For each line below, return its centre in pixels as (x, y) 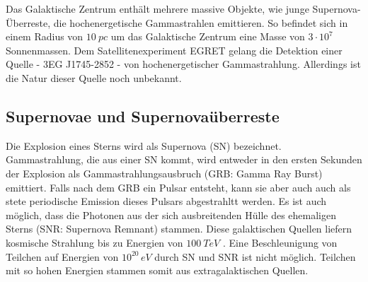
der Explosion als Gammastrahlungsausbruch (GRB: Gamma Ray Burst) (164, 173)
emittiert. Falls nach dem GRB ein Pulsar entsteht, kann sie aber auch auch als (178, 187)
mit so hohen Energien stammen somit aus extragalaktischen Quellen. (157, 270)
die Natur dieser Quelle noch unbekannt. (94, 77)
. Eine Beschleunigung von (280, 242)
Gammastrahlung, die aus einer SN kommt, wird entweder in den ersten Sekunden (184, 159)
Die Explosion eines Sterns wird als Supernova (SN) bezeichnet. (144, 145)
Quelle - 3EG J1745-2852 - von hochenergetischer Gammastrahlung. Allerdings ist (183, 64)
